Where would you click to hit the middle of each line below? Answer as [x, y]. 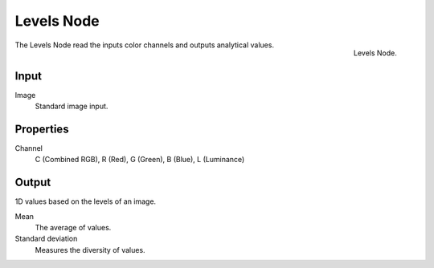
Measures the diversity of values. [90, 250]
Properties [42, 129]
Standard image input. [72, 106]
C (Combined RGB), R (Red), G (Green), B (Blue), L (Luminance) [140, 160]
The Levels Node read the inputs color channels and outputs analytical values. [145, 45]
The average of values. [73, 227]
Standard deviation [46, 239]
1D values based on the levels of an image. [86, 201]
